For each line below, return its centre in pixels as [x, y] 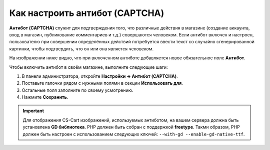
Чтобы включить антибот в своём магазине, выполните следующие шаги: [88, 67]
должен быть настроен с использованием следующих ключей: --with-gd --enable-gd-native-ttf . [134, 134]
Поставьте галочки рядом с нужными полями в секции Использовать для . [102, 83]
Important [33, 111]
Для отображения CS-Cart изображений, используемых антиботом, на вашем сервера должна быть [131, 120]
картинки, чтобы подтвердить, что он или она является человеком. [81, 49]
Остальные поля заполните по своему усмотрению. [77, 90]
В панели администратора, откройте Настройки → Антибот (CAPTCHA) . [100, 76]
